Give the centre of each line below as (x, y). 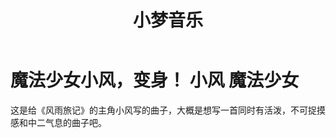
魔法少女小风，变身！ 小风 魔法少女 (155, 80)
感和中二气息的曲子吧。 (58, 122)
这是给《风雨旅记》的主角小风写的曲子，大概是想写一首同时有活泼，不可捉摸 (168, 110)
